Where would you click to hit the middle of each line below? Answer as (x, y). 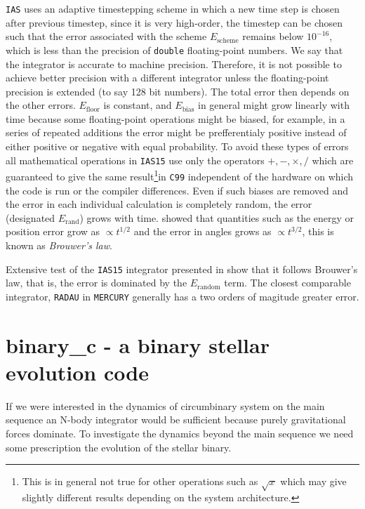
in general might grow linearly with (274, 105)
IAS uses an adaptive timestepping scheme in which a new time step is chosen (173, 8)
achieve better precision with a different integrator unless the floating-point (167, 78)
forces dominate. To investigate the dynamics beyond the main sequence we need (180, 433)
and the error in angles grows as (203, 231)
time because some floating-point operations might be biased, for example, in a (175, 118)
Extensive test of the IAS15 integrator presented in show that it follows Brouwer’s (182, 269)
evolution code (77, 372)
